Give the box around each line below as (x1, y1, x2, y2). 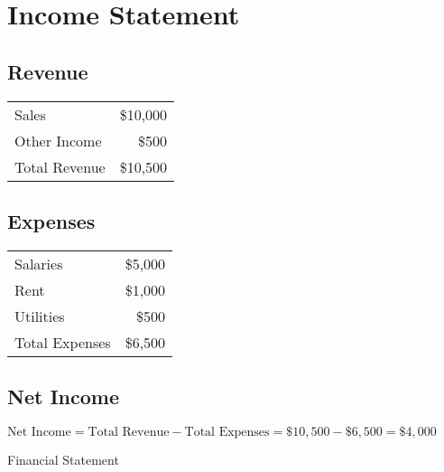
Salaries (14, 252, 63, 274)
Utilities (14, 305, 65, 326)
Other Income (14, 129, 102, 151)
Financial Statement (7, 449, 119, 468)
